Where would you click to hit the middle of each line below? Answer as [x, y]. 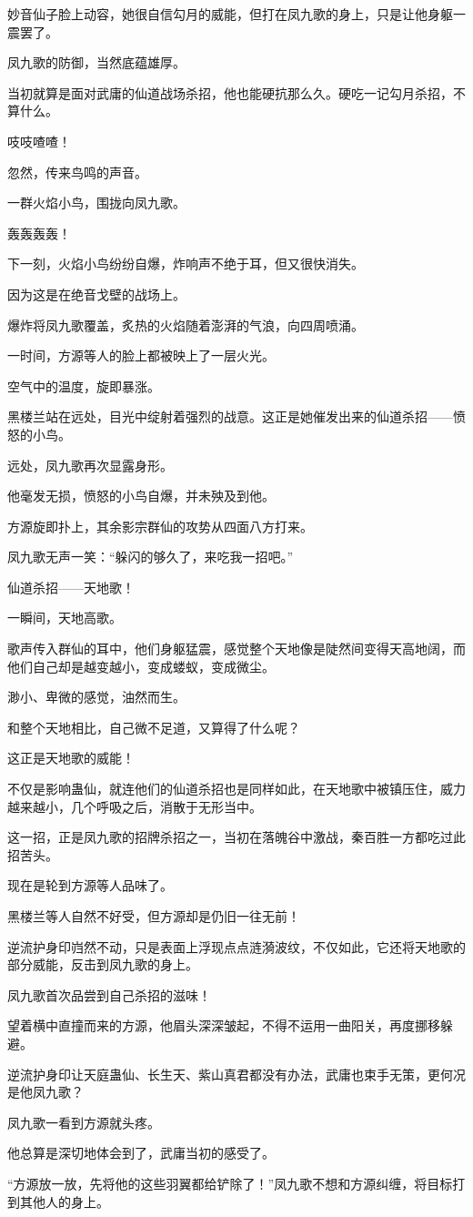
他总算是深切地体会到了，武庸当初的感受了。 [141, 1153]
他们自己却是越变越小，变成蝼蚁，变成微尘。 [141, 666]
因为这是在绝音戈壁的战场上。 [96, 294]
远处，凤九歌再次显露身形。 [90, 465]
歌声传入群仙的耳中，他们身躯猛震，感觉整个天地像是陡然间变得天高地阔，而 [236, 649]
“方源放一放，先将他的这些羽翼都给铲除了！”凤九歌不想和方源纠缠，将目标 [230, 1183]
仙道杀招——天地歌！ [71, 587]
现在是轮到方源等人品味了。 [90, 885]
